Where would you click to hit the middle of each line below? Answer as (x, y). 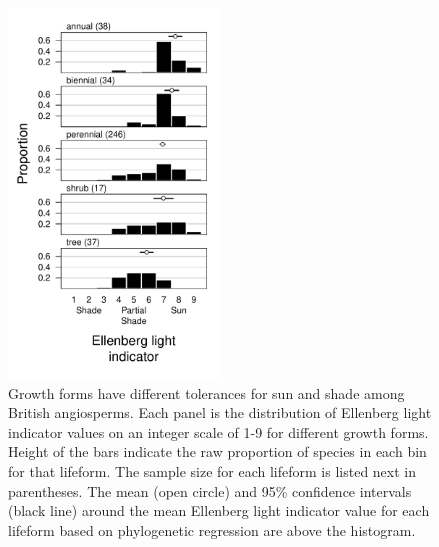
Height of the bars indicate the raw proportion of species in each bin (217, 451)
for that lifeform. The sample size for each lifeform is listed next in (212, 471)
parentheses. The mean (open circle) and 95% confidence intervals (210, 490)
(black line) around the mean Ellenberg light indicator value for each (219, 510)
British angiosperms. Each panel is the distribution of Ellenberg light (220, 412)
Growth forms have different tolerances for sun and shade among (206, 392)
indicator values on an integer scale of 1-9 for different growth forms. (218, 431)
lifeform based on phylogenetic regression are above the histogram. (212, 529)
